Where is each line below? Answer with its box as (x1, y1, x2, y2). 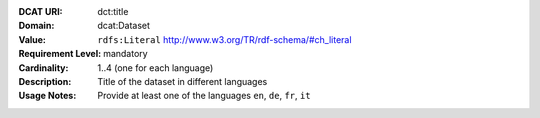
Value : (18, 33, 47, 45)
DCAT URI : (18, 6, 64, 17)
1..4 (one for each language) (97, 61, 214, 74)
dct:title (97, 6, 129, 17)
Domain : (18, 20, 55, 32)
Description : (18, 75, 72, 87)
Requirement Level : (18, 48, 102, 60)
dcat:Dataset (97, 20, 150, 32)
